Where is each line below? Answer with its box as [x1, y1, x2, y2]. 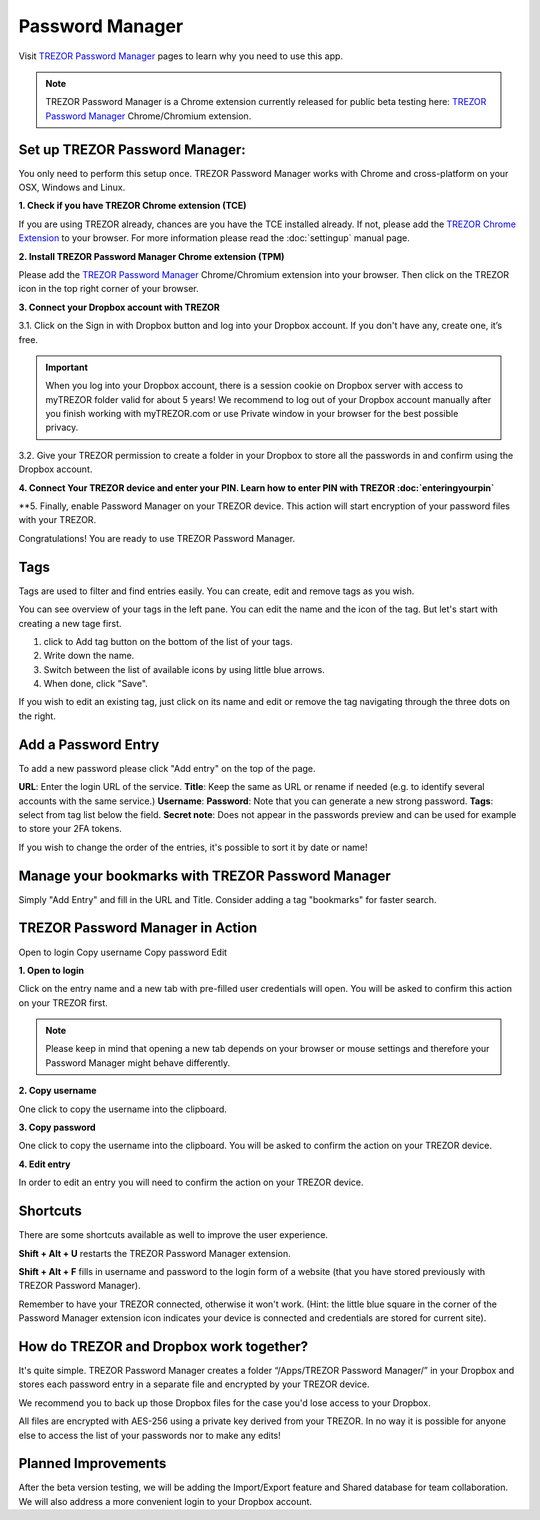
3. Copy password [18, 1121, 96, 1134]
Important [45, 361, 89, 373]
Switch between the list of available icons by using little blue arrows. [43, 663, 325, 675]
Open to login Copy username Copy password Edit [18, 946, 228, 958]
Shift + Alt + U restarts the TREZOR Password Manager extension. [18, 1247, 292, 1259]
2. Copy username [18, 1085, 97, 1097]
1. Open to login [18, 964, 85, 976]
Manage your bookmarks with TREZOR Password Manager [18, 867, 392, 884]
